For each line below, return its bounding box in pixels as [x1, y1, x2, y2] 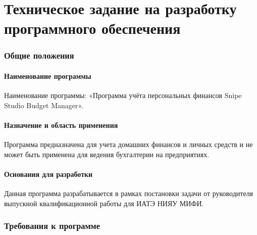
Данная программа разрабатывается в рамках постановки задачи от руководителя [4, 188, 253, 199]
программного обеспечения [4, 18, 181, 38]
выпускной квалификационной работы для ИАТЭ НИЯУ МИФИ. [4, 198, 204, 208]
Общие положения [4, 49, 74, 62]
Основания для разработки [4, 168, 93, 179]
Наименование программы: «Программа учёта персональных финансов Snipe [4, 90, 242, 101]
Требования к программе [4, 219, 100, 232]
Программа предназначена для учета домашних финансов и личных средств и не [4, 139, 253, 150]
